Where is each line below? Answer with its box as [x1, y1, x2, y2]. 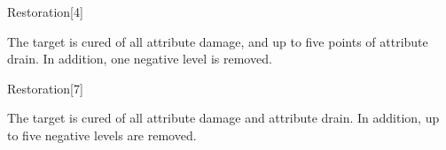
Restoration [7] [7, 79, 83, 97]
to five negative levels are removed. [7, 125, 197, 144]
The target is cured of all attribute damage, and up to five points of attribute [7, 32, 428, 50]
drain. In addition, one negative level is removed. [7, 49, 272, 68]
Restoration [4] [7, 3, 83, 20]
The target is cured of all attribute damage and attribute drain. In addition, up [7, 109, 440, 127]
